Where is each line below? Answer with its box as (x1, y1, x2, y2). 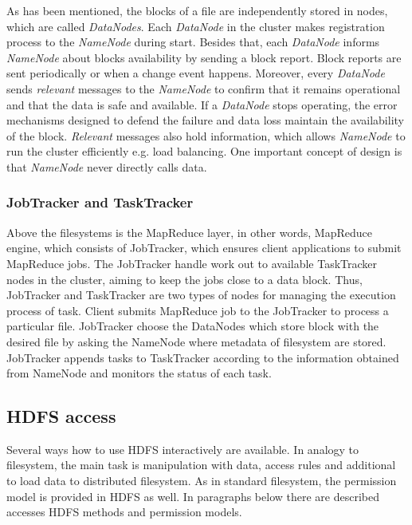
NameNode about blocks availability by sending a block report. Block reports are (6, 49, 402, 65)
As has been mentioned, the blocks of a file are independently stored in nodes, (6, 2, 388, 18)
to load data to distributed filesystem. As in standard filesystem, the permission (6, 472, 397, 489)
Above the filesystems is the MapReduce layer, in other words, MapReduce (6, 223, 372, 240)
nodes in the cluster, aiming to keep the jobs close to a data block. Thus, (6, 270, 363, 287)
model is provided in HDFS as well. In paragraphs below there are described (6, 487, 379, 504)
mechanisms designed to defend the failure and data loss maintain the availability (6, 112, 404, 128)
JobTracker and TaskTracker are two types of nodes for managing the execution (6, 286, 396, 303)
